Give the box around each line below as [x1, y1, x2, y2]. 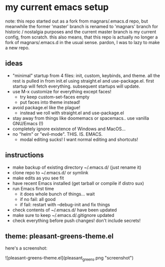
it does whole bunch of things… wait [19, 191, 95, 197]
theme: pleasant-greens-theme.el [5, 232, 114, 240]
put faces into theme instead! [19, 99, 80, 105]
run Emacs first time [12, 185, 54, 191]
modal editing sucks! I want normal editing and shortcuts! [19, 136, 138, 142]
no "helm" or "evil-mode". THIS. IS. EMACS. [12, 131, 103, 137]
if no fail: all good [19, 196, 56, 202]
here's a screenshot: [5, 245, 47, 251]
